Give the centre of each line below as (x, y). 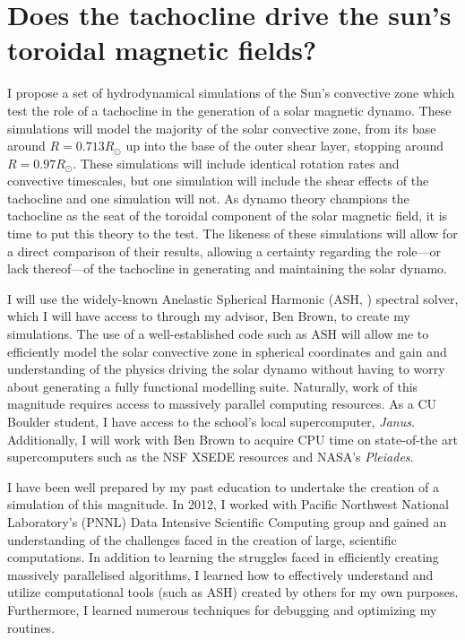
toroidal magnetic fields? (162, 50)
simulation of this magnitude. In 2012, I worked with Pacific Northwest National (228, 504)
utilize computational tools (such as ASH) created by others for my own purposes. (233, 592)
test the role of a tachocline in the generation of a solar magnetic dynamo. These (229, 110)
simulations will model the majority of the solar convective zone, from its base (222, 128)
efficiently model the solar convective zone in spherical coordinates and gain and (227, 351)
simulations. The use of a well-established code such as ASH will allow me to (218, 334)
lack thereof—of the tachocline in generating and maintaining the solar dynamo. (228, 268)
